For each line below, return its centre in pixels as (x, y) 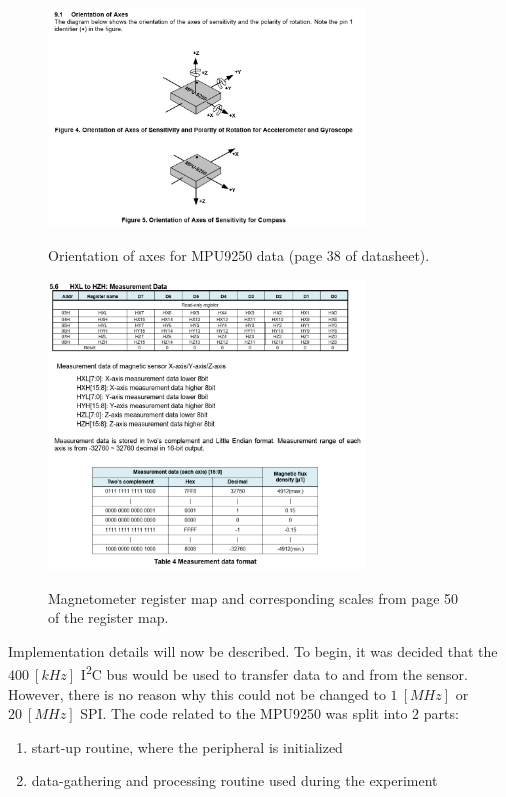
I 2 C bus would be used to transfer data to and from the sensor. (274, 672)
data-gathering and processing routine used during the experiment (234, 780)
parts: (441, 713)
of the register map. (108, 617)
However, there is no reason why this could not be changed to (197, 693)
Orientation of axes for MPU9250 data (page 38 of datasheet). (239, 254)
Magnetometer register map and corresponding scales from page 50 (253, 597)
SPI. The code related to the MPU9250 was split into (244, 713)
